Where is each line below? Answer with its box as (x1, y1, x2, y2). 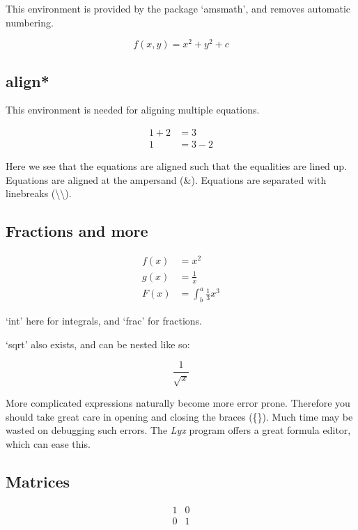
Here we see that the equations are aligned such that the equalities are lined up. (6, 159, 347, 173)
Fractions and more (6, 220, 148, 242)
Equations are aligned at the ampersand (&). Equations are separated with (6, 172, 327, 187)
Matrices (6, 470, 70, 492)
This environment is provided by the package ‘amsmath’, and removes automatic (6, 1, 351, 15)
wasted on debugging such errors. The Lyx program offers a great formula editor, (6, 423, 351, 437)
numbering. (6, 15, 54, 29)
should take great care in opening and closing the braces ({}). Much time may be (6, 409, 353, 423)
